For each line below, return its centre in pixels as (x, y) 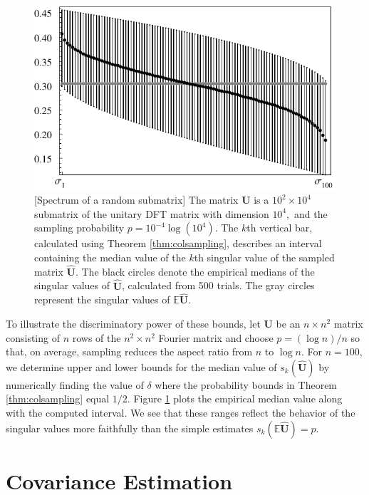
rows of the (97, 337)
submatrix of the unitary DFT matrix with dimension (152, 213)
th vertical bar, (280, 228)
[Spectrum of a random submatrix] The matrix (136, 200)
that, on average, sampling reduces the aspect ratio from (129, 351)
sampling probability (79, 228)
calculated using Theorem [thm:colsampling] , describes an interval (178, 243)
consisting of (33, 337)
